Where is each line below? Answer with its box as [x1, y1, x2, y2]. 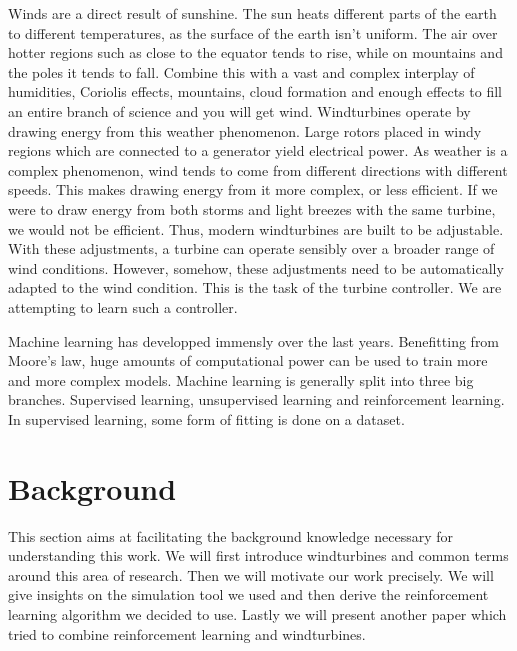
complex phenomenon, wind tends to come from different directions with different [8, 159, 508, 180]
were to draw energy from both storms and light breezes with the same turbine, [8, 198, 496, 219]
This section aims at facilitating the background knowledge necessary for [8, 525, 453, 546]
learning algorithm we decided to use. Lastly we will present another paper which [8, 603, 507, 624]
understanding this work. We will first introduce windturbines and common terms [8, 545, 509, 566]
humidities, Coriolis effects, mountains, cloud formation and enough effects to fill [8, 81, 502, 102]
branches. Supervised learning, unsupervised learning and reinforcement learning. [8, 389, 505, 410]
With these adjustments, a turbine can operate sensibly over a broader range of [8, 238, 495, 259]
